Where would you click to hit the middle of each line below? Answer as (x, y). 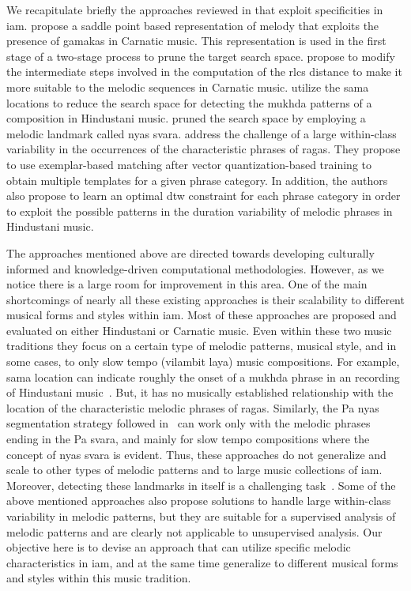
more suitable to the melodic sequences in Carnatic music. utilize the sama (188, 87)
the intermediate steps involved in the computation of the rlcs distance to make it (204, 72)
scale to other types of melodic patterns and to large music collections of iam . (194, 470)
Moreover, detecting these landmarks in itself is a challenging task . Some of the (201, 485)
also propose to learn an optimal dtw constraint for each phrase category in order (204, 196)
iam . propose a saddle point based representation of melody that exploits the (193, 25)
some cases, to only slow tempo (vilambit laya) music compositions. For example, (203, 361)
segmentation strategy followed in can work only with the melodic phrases (189, 423)
